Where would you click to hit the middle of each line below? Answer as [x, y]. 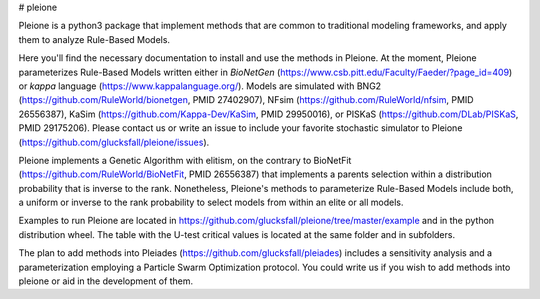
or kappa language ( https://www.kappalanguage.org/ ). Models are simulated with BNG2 [200, 86]
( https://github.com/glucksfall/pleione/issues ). [114, 142]
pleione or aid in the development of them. [106, 281]
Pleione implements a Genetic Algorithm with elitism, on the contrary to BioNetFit [185, 160]
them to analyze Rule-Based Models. [94, 39]
